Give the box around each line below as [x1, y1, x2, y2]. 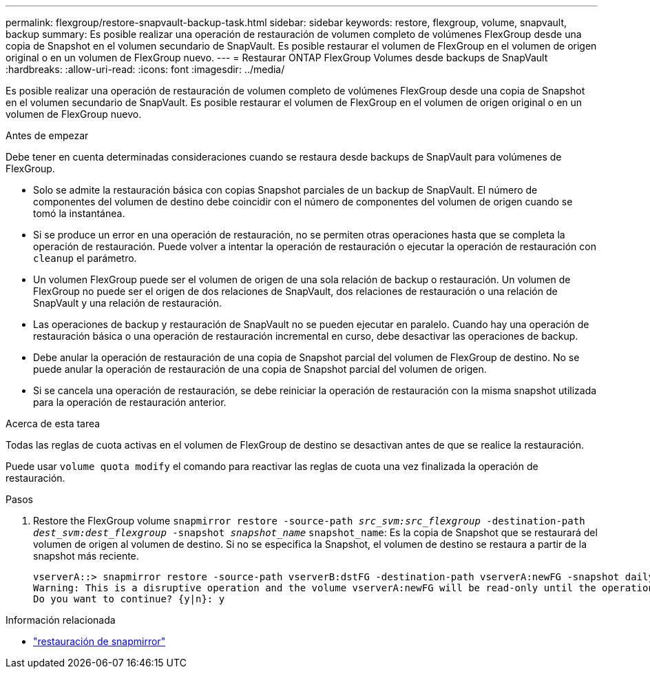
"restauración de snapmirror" [33, 635, 166, 647]
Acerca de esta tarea [6, 418, 101, 429]
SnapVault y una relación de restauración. [33, 297, 222, 309]
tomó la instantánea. [33, 207, 125, 219]
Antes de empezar [6, 130, 89, 141]
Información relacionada [6, 614, 116, 626]
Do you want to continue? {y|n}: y [33, 593, 225, 604]
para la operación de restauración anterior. [33, 396, 227, 408]
